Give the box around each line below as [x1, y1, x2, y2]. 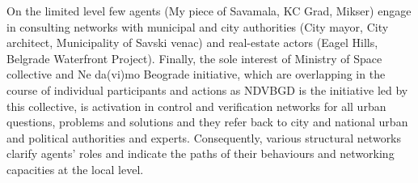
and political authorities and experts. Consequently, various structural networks [6, 129, 402, 146]
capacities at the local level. [6, 160, 144, 177]
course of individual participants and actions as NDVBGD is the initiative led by [6, 81, 408, 98]
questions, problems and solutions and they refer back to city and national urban [6, 113, 408, 130]
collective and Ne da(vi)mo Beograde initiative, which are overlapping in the [6, 66, 386, 83]
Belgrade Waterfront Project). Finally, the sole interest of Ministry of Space [6, 49, 382, 66]
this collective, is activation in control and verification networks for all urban [6, 97, 386, 114]
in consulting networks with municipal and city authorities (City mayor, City [6, 18, 389, 35]
